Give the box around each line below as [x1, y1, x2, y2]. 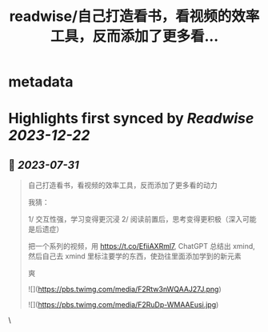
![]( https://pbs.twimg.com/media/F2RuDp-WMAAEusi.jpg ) [27, 300, 219, 310]
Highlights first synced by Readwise [8, 110, 254, 128]
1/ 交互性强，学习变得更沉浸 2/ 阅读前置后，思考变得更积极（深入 [27, 214, 242, 224]
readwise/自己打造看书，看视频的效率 [9, 7, 260, 26]
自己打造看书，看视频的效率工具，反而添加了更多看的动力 [27, 181, 218, 190]
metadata [8, 73, 74, 91]
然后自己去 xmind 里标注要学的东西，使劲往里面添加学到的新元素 [27, 251, 242, 261]
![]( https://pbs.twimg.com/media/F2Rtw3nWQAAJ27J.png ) [27, 285, 222, 294]
